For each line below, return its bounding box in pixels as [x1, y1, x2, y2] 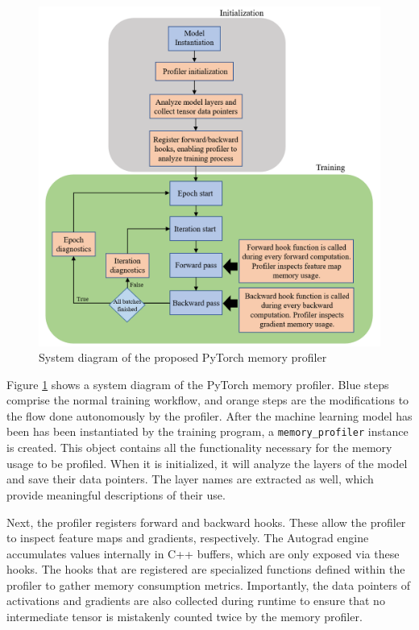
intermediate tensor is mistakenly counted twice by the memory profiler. [6, 608, 363, 625]
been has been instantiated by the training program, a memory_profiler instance [6, 423, 409, 440]
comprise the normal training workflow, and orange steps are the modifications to [6, 392, 409, 408]
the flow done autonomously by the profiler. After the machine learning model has [6, 407, 413, 424]
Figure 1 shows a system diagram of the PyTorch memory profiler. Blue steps [6, 375, 389, 392]
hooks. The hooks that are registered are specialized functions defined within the [6, 561, 405, 578]
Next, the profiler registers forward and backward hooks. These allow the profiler [6, 513, 406, 530]
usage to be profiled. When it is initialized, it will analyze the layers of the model [6, 454, 408, 471]
